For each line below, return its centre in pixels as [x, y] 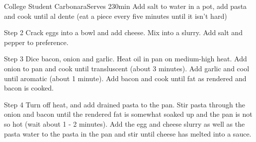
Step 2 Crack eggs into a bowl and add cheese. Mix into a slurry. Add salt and [123, 32]
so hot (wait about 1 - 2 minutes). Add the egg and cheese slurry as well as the [125, 123]
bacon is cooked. [29, 88]
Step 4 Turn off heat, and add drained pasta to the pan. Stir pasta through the [125, 104]
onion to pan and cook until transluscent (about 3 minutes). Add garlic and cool [127, 68]
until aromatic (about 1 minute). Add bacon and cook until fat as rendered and [125, 78]
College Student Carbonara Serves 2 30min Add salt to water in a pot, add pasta [126, 6]
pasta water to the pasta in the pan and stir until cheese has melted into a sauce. [128, 133]
